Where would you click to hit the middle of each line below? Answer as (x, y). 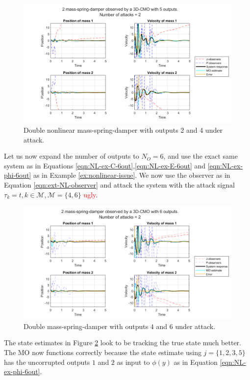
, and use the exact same (200, 156)
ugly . (91, 194)
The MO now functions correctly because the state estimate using (103, 352)
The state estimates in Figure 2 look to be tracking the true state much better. (123, 343)
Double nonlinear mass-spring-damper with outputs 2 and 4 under (123, 130)
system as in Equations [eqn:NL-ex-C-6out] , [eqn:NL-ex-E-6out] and (105, 165)
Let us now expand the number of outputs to (72, 156)
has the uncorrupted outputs (47, 362)
